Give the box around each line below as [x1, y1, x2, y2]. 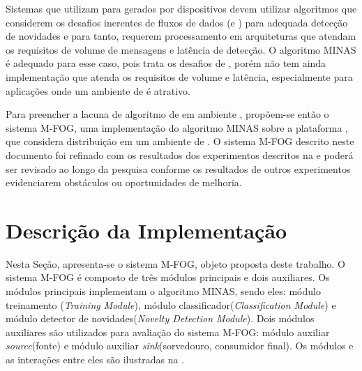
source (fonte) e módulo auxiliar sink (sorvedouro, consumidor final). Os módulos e [6, 338, 354, 353]
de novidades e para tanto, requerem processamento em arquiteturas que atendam [6, 29, 356, 43]
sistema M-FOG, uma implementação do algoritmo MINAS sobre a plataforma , [6, 120, 349, 135]
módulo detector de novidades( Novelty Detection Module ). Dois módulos [6, 311, 315, 326]
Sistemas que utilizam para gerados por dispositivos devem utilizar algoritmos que [6, 1, 357, 15]
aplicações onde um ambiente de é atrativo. [6, 83, 190, 98]
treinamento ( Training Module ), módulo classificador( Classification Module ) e [6, 297, 336, 312]
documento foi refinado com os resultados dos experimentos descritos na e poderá [6, 147, 354, 162]
